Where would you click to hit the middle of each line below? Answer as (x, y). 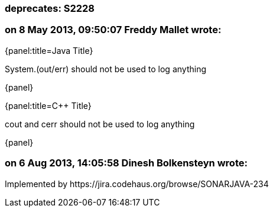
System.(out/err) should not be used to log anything (105, 69)
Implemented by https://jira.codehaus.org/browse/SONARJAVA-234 (137, 184)
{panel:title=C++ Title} (48, 105)
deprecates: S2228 (50, 8)
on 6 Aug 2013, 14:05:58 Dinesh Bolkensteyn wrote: (126, 163)
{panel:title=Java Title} (49, 50)
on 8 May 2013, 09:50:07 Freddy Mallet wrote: (113, 30)
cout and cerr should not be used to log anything (100, 124)
